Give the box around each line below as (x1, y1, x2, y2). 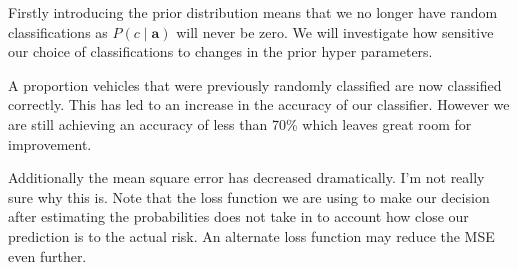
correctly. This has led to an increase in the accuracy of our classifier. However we (8, 94, 510, 115)
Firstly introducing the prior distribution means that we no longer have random (8, 2, 498, 22)
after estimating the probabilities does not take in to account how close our (8, 206, 469, 227)
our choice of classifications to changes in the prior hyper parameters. (8, 41, 433, 62)
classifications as (8, 21, 108, 42)
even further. (8, 245, 87, 266)
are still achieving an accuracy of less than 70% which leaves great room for (8, 113, 472, 134)
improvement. (8, 133, 92, 154)
